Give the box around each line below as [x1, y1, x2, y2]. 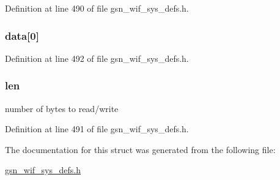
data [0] [5, 28, 39, 43]
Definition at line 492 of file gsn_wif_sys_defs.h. [5, 51, 189, 64]
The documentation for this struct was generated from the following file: [5, 143, 276, 156]
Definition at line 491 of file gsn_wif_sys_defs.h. [5, 122, 189, 135]
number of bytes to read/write [5, 102, 119, 114]
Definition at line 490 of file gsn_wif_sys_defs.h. [5, 2, 189, 14]
